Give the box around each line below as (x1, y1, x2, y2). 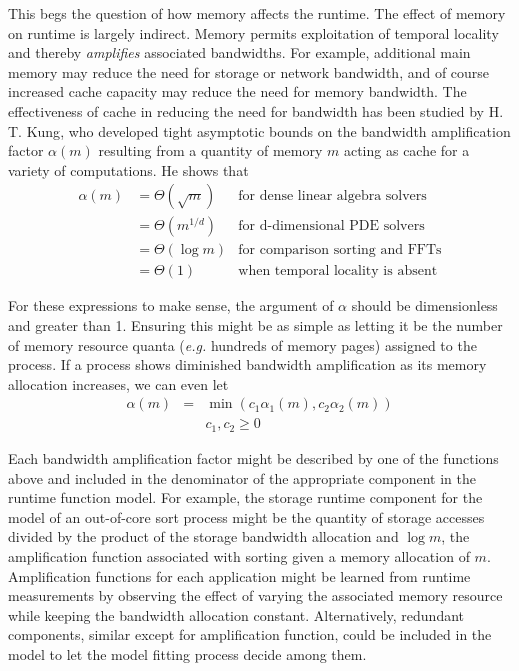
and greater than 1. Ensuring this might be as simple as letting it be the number (8, 315, 503, 336)
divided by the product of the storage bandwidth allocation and (8, 526, 399, 547)
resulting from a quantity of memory (98, 140, 323, 161)
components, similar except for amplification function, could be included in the (8, 624, 492, 645)
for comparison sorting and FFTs (238, 243, 442, 258)
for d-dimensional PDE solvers (238, 219, 425, 234)
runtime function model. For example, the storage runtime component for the (8, 487, 483, 508)
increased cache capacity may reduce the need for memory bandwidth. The (8, 81, 467, 102)
